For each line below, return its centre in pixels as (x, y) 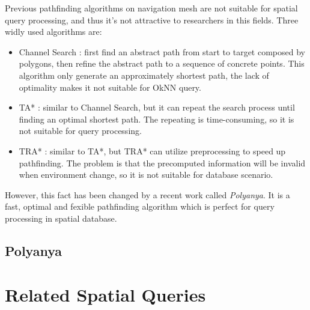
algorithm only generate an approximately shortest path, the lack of (144, 75)
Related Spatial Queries (105, 295)
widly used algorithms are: (53, 32)
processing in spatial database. (61, 218)
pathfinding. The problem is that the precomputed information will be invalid (162, 163)
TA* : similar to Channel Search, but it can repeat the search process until (157, 107)
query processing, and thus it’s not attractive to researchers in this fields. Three (152, 20)
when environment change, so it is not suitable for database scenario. (146, 175)
